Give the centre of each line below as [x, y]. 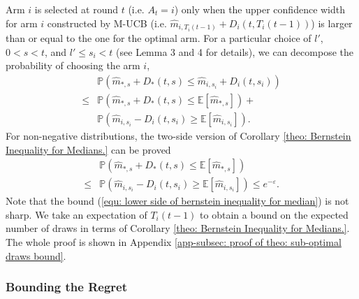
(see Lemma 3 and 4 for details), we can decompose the [235, 51]
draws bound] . [36, 255]
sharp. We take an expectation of [76, 214]
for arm [22, 23]
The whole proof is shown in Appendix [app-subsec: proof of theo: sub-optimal [174, 242]
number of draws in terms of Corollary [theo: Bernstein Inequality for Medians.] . [178, 228]
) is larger [332, 23]
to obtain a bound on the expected [274, 214]
